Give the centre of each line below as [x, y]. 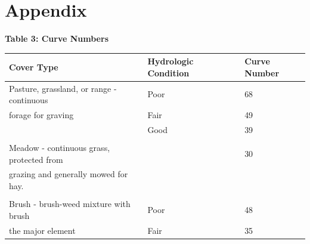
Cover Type [34, 67]
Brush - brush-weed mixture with [70, 204]
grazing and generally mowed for [69, 174]
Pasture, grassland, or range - [63, 88]
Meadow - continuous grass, [60, 148]
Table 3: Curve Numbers [57, 38]
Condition [168, 72]
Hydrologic [170, 61]
